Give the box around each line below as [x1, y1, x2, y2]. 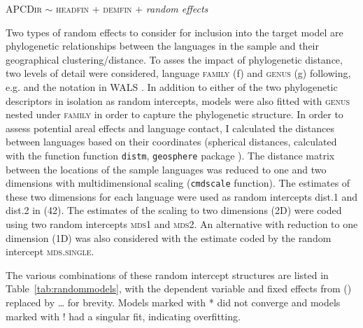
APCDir [6, 1, 42, 15]
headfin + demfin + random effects [55, 1, 208, 15]
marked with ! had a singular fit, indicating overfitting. [6, 308, 241, 323]
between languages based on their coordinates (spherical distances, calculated [6, 134, 337, 149]
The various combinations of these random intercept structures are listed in [6, 267, 329, 282]
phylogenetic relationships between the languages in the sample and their [6, 38, 319, 53]
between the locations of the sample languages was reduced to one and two [6, 162, 327, 176]
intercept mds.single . [6, 244, 94, 259]
